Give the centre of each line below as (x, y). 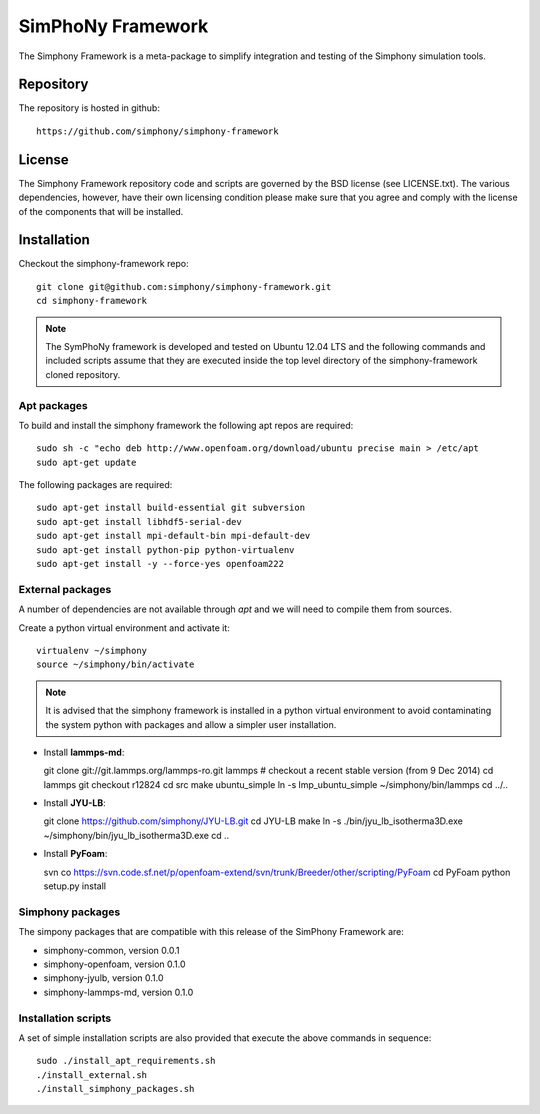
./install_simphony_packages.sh (115, 1089)
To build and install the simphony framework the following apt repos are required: (186, 425)
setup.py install (75, 886)
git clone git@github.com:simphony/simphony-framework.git (184, 286)
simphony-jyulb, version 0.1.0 (103, 978)
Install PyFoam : (75, 854)
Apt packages (53, 405)
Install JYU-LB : (75, 803)
